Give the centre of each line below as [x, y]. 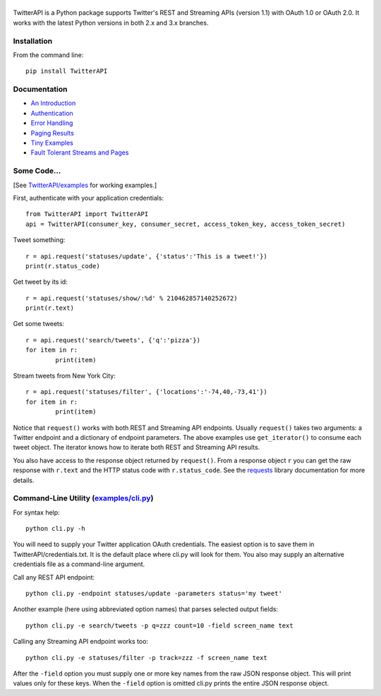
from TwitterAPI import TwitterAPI [87, 214]
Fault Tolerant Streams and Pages [80, 152]
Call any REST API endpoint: [54, 577]
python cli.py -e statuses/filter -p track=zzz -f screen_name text [146, 658]
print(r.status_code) [63, 266]
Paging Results [52, 133]
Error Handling [52, 123]
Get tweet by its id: [41, 282]
